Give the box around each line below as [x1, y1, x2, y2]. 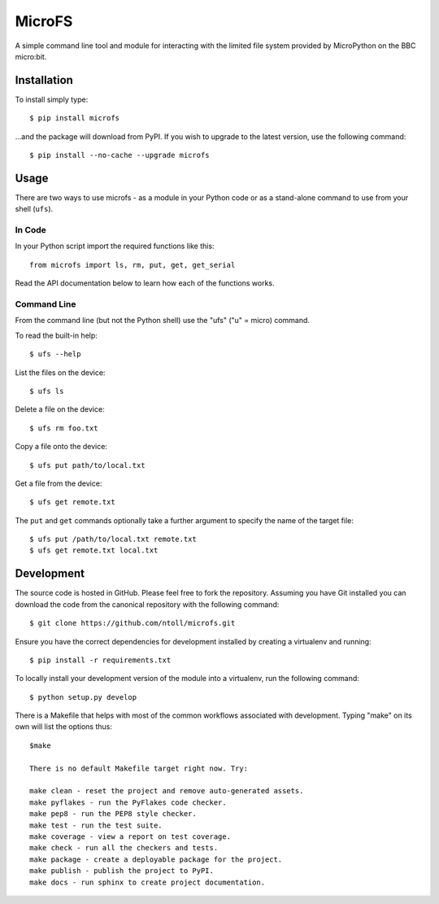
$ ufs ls [29, 386, 64, 395]
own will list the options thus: [15, 722, 113, 731]
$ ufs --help [29, 350, 81, 359]
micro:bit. [15, 51, 47, 61]
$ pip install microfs [29, 114, 120, 123]
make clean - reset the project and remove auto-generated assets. [29, 786, 304, 796]
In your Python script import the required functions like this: [15, 241, 215, 251]
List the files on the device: [15, 367, 106, 378]
